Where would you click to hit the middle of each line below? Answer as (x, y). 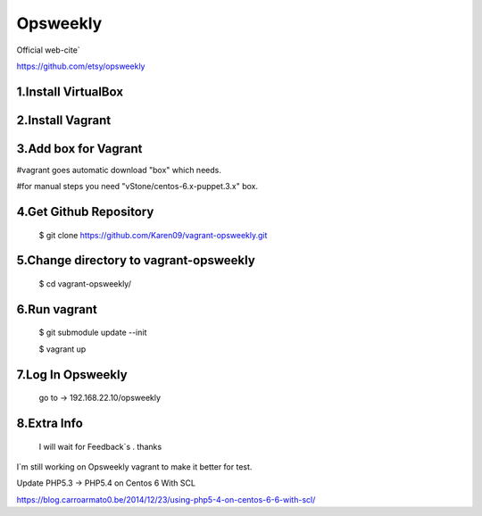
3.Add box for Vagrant (79, 149)
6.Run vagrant (57, 309)
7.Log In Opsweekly (72, 375)
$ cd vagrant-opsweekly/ (85, 284)
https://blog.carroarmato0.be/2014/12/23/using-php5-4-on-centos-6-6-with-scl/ (166, 499)
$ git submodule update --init (93, 333)
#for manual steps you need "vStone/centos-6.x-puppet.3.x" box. (137, 187)
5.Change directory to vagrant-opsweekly (136, 260)
